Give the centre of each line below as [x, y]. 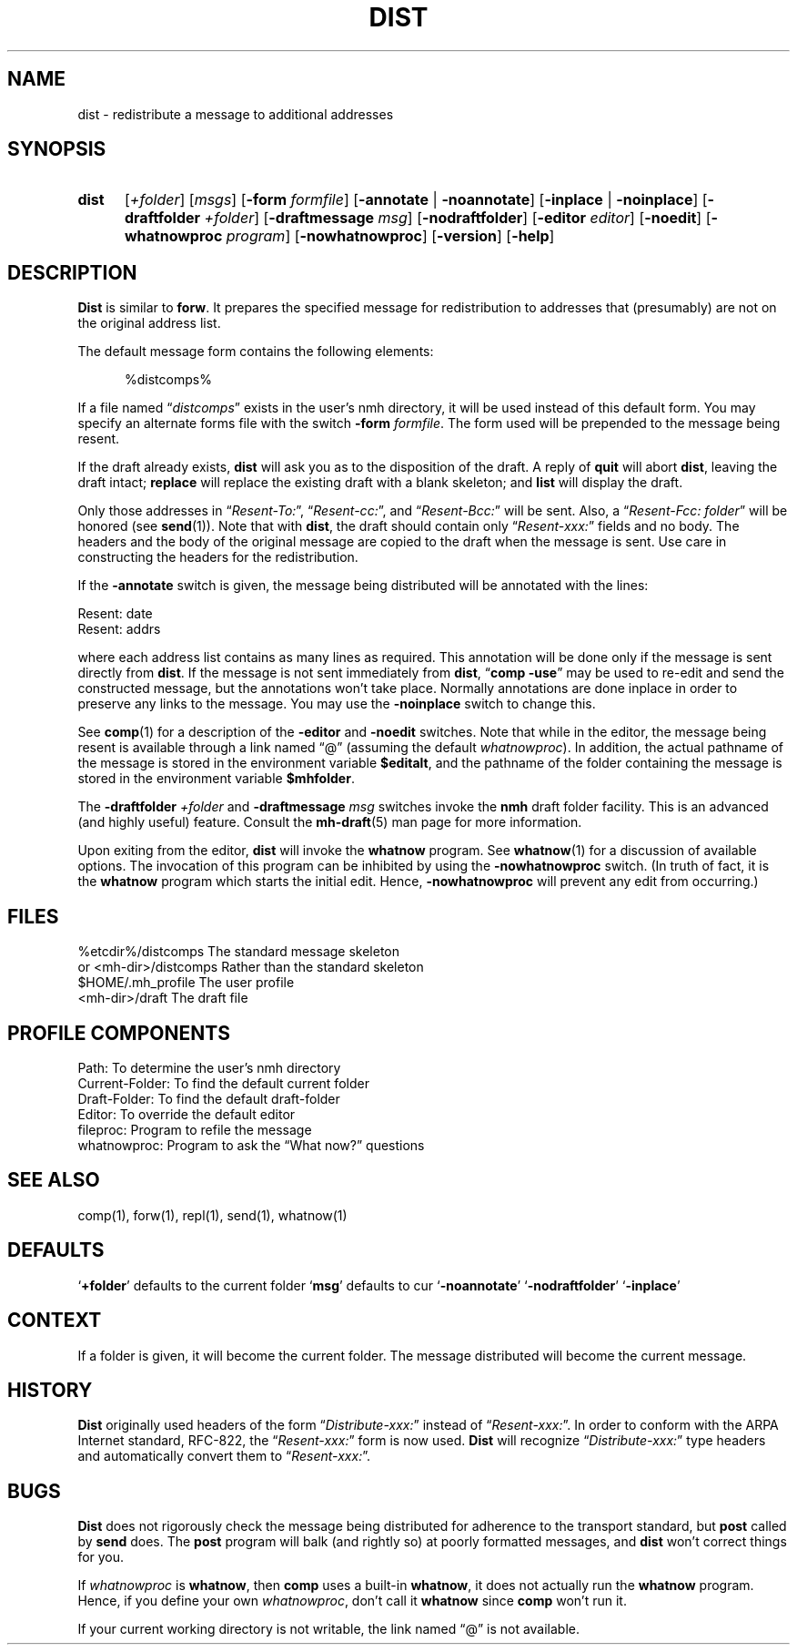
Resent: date [115, 614]
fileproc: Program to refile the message [195, 1129]
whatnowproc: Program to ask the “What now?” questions [251, 1145]
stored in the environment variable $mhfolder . [216, 779]
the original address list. [149, 323]
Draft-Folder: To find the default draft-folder [209, 1098]
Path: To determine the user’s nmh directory [209, 1067]
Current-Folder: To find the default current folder [223, 1083]
